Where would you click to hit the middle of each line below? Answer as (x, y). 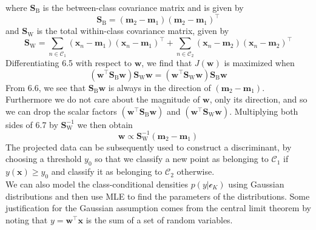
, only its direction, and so (258, 99)
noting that (27, 219)
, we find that (167, 62)
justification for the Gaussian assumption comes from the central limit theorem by (158, 208)
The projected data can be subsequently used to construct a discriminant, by (149, 147)
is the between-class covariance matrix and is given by (143, 7)
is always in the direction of (160, 87)
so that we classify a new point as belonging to (182, 159)
